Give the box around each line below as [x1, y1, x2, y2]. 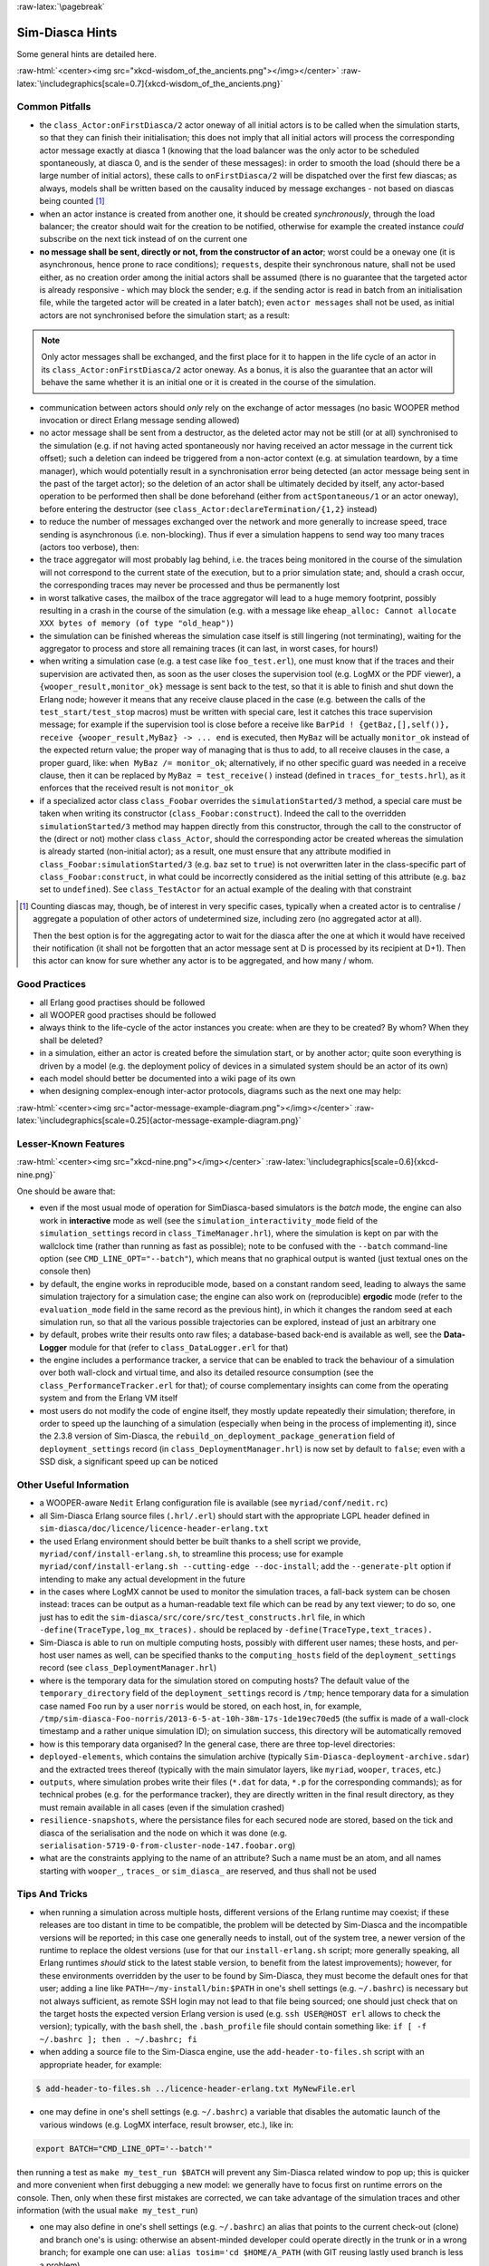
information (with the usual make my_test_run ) [16, 2205, 198, 2216]
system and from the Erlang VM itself [39, 1392, 178, 1404]
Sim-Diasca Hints [16, 24, 118, 40]
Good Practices [16, 978, 86, 991]
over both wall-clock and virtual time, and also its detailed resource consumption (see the [39, 1367, 374, 1378]
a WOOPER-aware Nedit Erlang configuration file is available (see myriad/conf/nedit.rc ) [39, 1497, 388, 1508]
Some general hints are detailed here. [16, 48, 158, 59]
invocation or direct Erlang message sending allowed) [39, 415, 240, 426]
